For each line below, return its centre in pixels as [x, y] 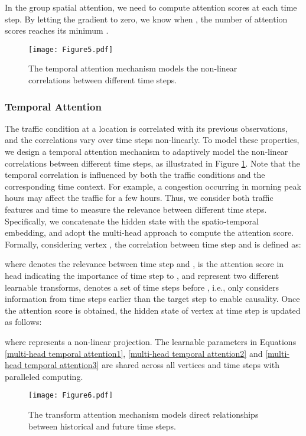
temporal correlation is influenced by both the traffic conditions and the [135, 175]
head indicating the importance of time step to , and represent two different [142, 275]
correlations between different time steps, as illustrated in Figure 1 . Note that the [152, 163]
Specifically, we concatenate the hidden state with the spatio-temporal [132, 221]
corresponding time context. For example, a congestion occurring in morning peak [153, 186]
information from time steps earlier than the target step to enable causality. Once [152, 299]
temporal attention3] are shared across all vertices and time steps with [152, 365]
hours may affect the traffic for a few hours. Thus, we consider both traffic [139, 198]
